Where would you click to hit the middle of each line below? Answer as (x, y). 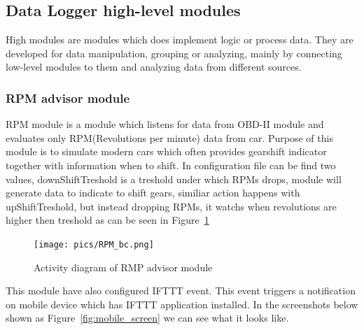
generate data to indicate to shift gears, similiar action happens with (153, 193)
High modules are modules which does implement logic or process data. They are (180, 40)
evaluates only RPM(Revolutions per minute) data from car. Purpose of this (169, 137)
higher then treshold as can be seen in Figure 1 (107, 220)
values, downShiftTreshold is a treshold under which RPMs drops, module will (174, 179)
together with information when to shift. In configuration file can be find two (171, 165)
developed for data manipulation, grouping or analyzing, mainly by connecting (174, 53)
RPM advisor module (68, 98)
